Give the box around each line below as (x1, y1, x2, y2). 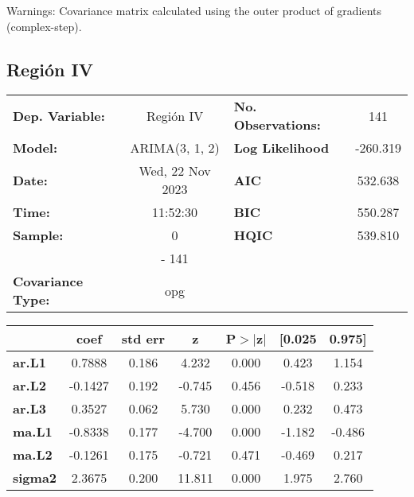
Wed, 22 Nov (139, 161, 211, 181)
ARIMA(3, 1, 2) (130, 138, 220, 157)
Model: (13, 138, 58, 157)
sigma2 (13, 468, 57, 487)
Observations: (233, 115, 321, 134)
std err (121, 329, 166, 348)
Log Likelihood (233, 138, 330, 157)
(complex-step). (6, 17, 82, 34)
